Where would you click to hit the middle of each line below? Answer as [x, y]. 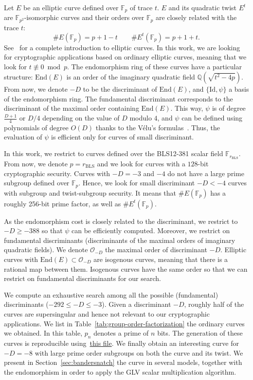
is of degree [229, 108]
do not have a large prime [206, 173]
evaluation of [23, 137]
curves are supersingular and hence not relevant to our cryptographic [107, 313]
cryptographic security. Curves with [57, 173]
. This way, [187, 108]
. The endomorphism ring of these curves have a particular [154, 66]
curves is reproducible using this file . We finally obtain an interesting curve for [121, 343]
